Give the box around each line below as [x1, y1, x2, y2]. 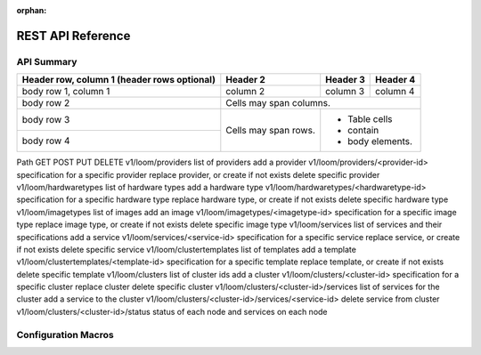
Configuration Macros [16, 328, 115, 341]
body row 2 [21, 97, 70, 109]
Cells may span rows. [225, 125, 315, 137]
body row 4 [21, 134, 70, 147]
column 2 [225, 85, 265, 98]
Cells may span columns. [225, 97, 331, 109]
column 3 [325, 85, 365, 98]
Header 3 [325, 74, 365, 86]
